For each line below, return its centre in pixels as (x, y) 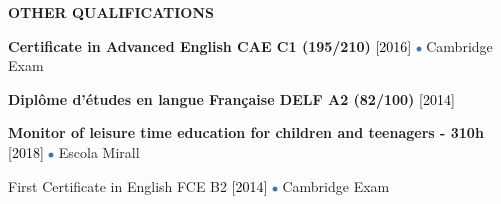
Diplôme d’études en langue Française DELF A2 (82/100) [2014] (231, 98)
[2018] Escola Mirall (74, 151)
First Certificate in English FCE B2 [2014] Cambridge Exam (199, 185)
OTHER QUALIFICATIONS (111, 12)
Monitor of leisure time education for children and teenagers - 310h (246, 132)
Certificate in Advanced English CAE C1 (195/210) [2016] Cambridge (250, 45)
